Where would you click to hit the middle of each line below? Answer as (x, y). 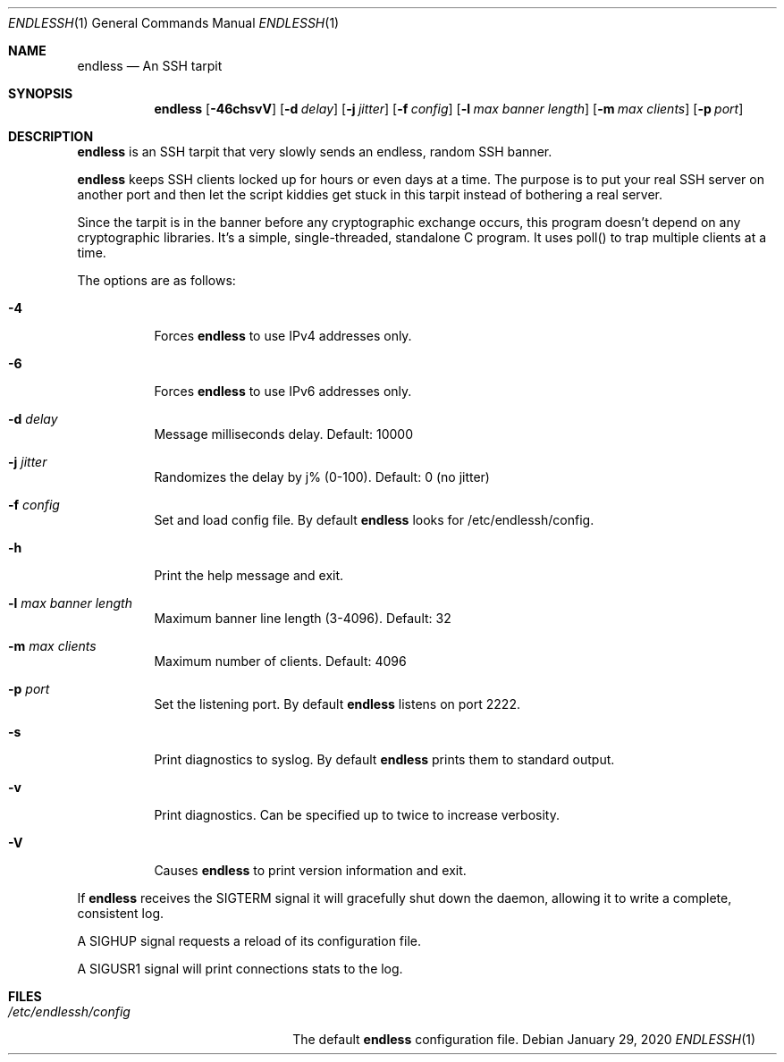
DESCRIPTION (51, 136)
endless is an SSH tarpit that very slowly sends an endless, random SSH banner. (315, 152)
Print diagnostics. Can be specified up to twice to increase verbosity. (357, 815)
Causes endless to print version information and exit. (310, 870)
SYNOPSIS (41, 93)
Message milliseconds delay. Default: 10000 (284, 434)
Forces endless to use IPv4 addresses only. (283, 336)
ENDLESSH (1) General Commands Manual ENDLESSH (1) (174, 23)
